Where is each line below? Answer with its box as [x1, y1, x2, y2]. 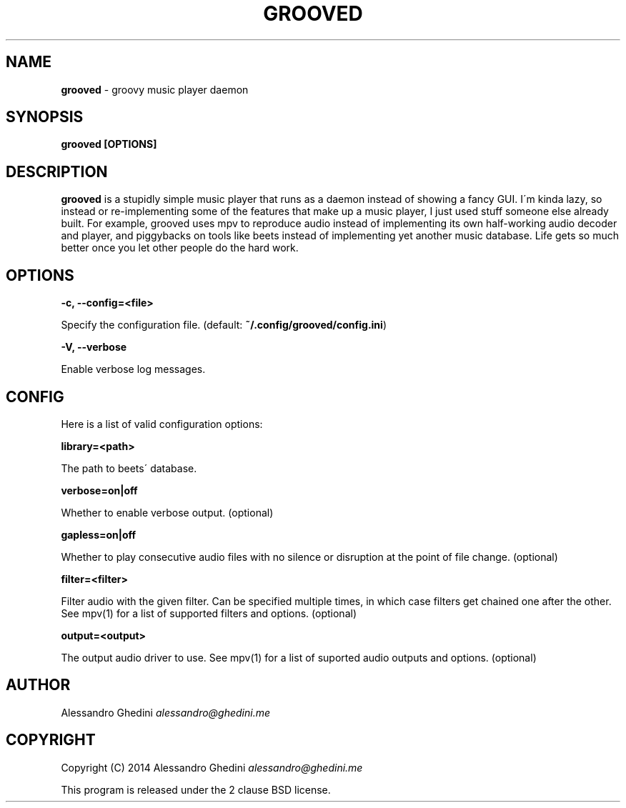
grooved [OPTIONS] [61, 138, 157, 151]
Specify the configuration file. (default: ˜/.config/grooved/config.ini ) [61, 319, 387, 331]
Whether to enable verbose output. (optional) [61, 506, 274, 519]
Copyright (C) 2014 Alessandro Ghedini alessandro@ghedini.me [61, 761, 363, 774]
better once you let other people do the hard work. [61, 241, 299, 254]
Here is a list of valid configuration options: [61, 417, 263, 430]
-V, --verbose [61, 341, 127, 354]
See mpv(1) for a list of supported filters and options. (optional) [61, 607, 357, 619]
